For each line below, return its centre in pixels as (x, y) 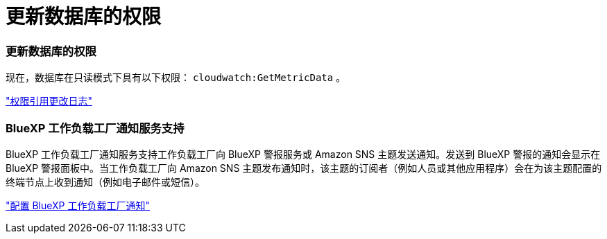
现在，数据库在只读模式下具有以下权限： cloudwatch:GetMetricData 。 (176, 78)
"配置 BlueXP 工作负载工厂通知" (78, 205)
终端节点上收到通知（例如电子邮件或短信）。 (105, 182)
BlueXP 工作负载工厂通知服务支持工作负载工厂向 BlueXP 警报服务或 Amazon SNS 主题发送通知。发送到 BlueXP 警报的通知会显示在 (303, 154)
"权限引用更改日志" (49, 101)
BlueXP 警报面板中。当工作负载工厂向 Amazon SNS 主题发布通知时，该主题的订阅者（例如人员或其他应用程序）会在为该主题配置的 (304, 168)
